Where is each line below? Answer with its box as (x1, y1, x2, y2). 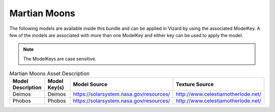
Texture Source (176, 81, 214, 88)
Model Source (73, 81, 108, 88)
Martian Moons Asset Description (9, 70, 90, 77)
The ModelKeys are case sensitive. (23, 56, 97, 62)
